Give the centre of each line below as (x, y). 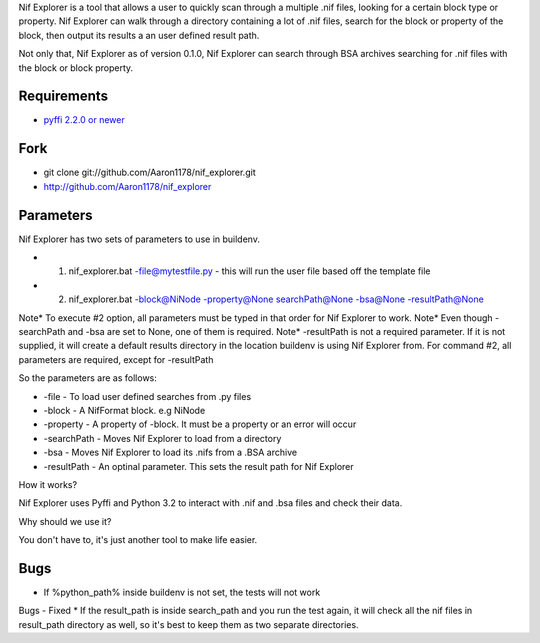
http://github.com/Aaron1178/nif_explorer (127, 186)
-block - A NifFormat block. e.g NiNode (124, 410)
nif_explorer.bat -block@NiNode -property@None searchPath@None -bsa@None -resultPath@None (276, 299)
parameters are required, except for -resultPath (116, 359)
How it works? (48, 484)
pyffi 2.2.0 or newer (84, 120)
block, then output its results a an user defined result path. (139, 35)
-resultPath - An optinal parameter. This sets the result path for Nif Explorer (198, 466)
